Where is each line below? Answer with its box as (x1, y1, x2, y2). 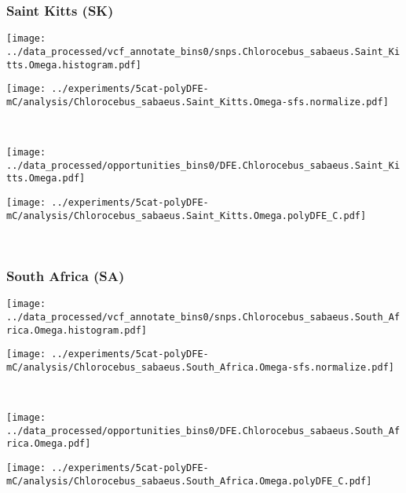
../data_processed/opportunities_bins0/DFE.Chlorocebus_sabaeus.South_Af (6, 425, 401, 436)
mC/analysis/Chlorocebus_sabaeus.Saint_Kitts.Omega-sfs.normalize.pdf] (6, 96, 389, 108)
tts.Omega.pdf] (6, 173, 86, 184)
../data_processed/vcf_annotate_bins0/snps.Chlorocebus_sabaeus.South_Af (6, 311, 401, 323)
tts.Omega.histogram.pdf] (6, 59, 141, 71)
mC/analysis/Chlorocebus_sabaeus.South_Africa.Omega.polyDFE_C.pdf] (6, 475, 372, 487)
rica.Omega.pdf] (6, 438, 91, 450)
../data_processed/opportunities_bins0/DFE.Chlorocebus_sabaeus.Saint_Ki (6, 159, 401, 171)
